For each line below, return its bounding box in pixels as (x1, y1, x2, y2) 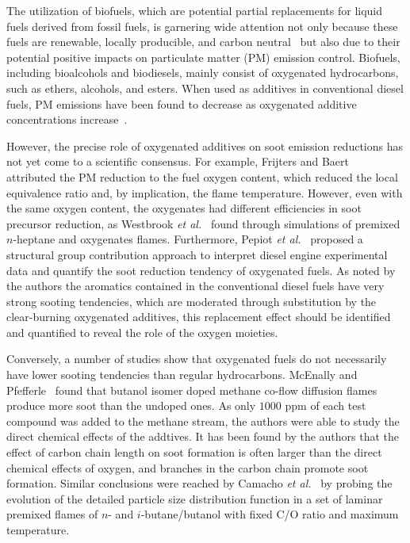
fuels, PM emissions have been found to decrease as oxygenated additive (6, 95, 357, 112)
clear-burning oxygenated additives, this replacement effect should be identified (6, 308, 391, 325)
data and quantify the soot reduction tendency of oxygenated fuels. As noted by (6, 262, 396, 278)
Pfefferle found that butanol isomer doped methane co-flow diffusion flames (6, 381, 377, 398)
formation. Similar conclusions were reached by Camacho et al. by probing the (6, 475, 393, 491)
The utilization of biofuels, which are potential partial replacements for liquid (6, 2, 383, 18)
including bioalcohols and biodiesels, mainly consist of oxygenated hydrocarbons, (6, 64, 399, 81)
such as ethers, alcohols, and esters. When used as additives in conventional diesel (6, 79, 404, 96)
